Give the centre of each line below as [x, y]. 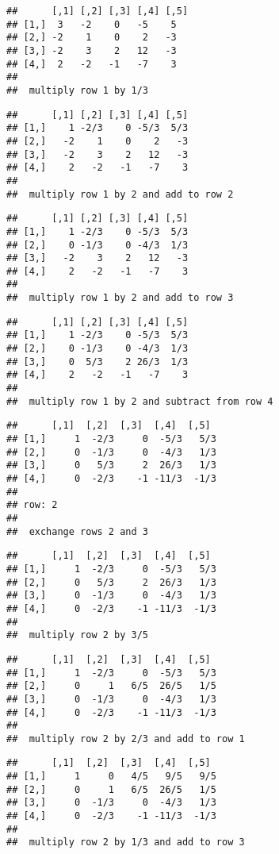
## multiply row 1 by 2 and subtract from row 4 [140, 401]
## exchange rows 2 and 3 [77, 531]
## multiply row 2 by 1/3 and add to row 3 [126, 842]
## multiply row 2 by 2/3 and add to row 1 [126, 739]
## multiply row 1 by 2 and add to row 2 [120, 194]
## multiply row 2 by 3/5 [77, 635]
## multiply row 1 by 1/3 [77, 90]
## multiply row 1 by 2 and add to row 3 [120, 298]
